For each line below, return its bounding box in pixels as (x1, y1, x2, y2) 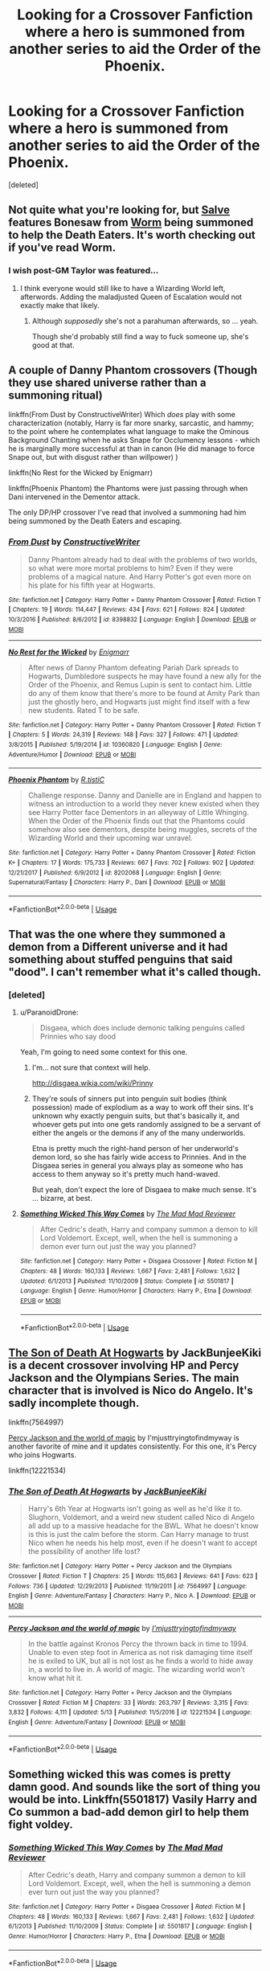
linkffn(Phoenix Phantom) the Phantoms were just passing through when (8, 484, 248, 494)
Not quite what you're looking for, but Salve (8, 203, 231, 217)
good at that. (31, 340, 75, 350)
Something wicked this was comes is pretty (8, 1767, 231, 1781)
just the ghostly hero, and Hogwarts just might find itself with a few (27, 697, 251, 707)
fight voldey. (8, 1817, 74, 1831)
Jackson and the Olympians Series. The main (8, 1371, 239, 1384)
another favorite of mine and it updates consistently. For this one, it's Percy (8, 1441, 257, 1452)
